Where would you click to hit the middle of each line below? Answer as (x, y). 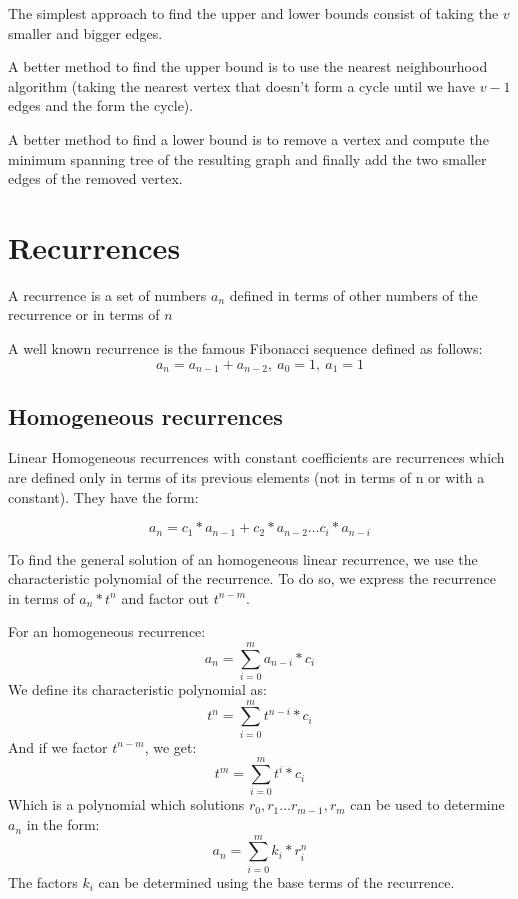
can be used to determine (427, 804)
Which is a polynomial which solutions (126, 804)
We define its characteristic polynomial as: (137, 689)
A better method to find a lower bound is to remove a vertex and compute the (248, 138)
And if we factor (58, 746)
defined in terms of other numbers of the (353, 294)
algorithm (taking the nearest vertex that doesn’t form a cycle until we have (241, 85)
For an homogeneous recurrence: (107, 631)
